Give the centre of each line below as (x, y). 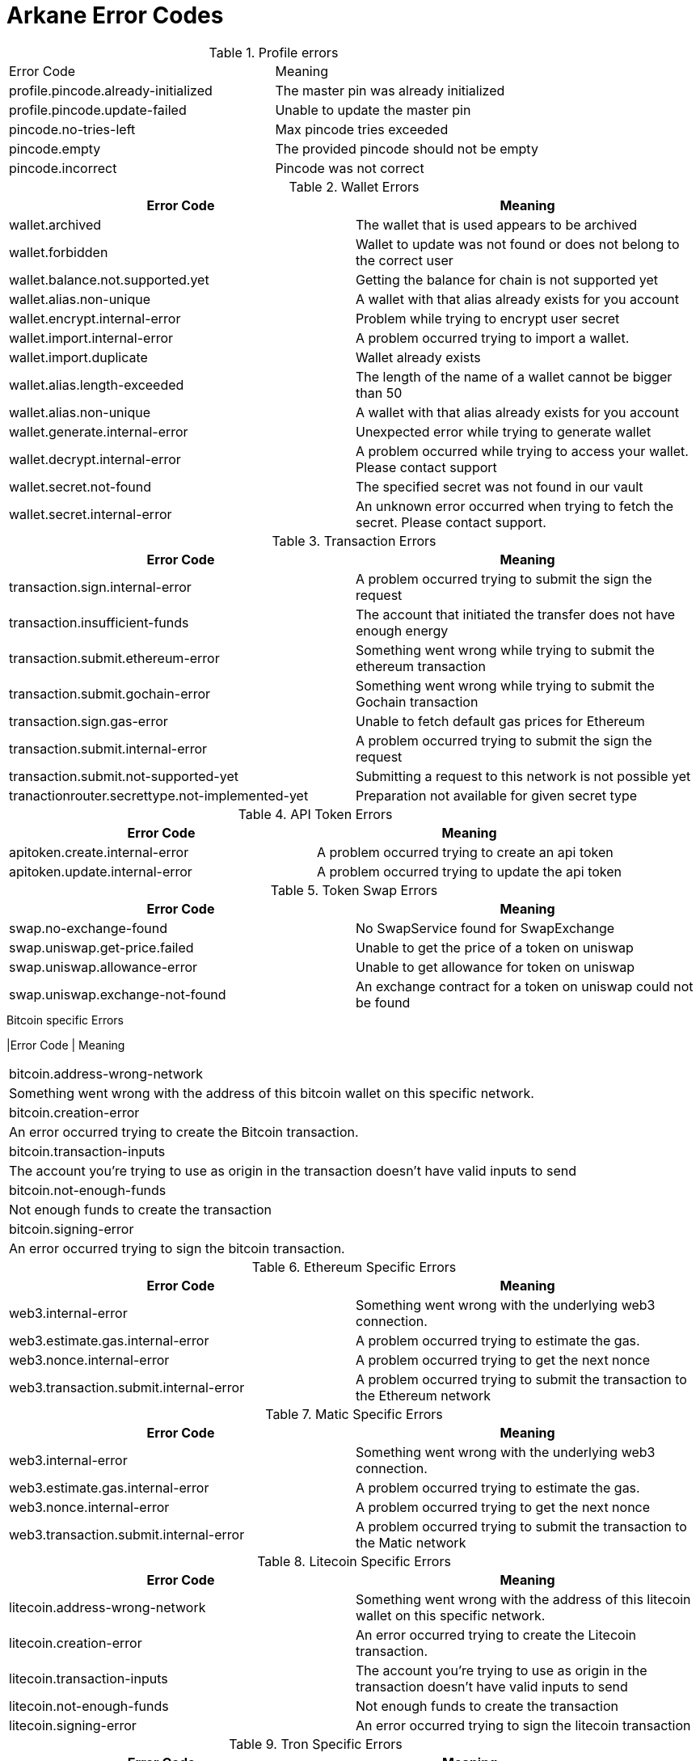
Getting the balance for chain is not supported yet (507, 279)
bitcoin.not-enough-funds (88, 1190)
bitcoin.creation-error (74, 1112)
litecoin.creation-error (76, 1643)
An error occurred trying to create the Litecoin (496, 1634)
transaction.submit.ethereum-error (114, 658)
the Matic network (411, 1542)
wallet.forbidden (59, 252)
